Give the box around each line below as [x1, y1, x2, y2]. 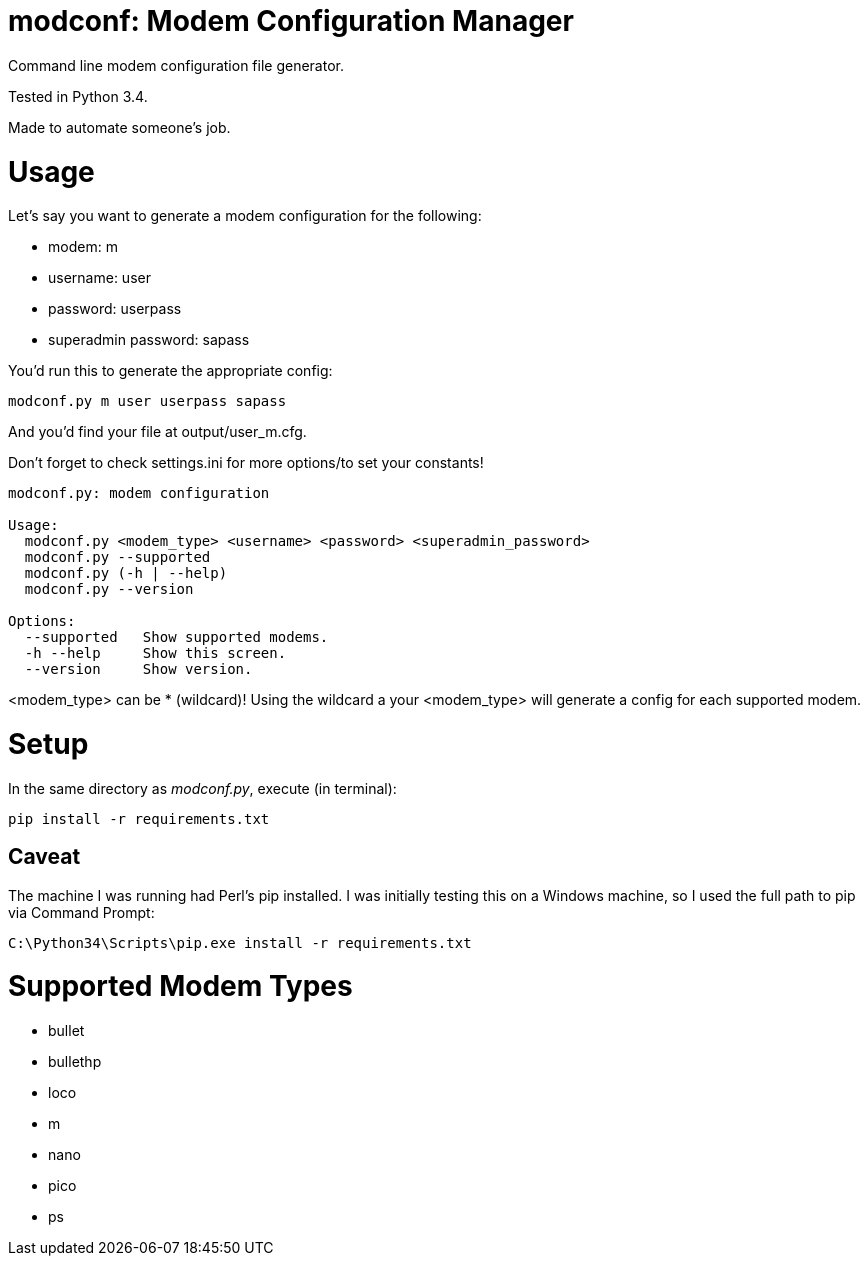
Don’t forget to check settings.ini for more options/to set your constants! [8, 454, 484, 472]
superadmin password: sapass [48, 331, 250, 349]
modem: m [48, 238, 118, 256]
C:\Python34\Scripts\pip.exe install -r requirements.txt [8, 934, 472, 951]
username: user [48, 269, 151, 287]
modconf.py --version [24, 581, 194, 598]
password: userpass [48, 300, 182, 318]
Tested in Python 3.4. [8, 87, 148, 105]
